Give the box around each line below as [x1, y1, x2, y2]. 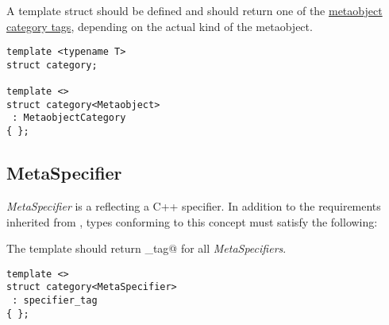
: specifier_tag [12, 295, 98, 307]
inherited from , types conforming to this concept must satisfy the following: [6, 213, 378, 230]
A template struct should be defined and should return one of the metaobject [6, 2, 383, 18]
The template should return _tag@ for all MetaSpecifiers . [6, 240, 287, 257]
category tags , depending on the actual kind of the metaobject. [6, 17, 313, 34]
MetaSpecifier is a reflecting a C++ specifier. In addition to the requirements [6, 197, 381, 214]
